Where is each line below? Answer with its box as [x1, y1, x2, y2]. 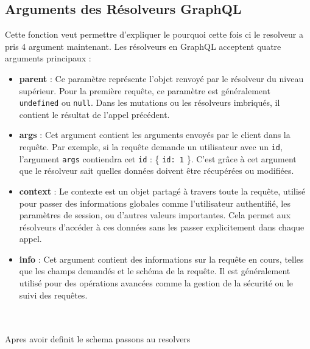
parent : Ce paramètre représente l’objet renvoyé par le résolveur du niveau [19, 72, 304, 85]
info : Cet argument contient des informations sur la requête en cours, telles [19, 252, 304, 265]
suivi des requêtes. [19, 288, 88, 301]
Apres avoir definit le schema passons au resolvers [5, 333, 191, 345]
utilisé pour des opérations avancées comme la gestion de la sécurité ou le [19, 277, 294, 289]
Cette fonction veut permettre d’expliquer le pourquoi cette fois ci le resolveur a [5, 28, 303, 41]
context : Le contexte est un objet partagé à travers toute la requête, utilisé [19, 184, 306, 197]
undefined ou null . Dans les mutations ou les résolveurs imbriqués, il [19, 96, 280, 109]
